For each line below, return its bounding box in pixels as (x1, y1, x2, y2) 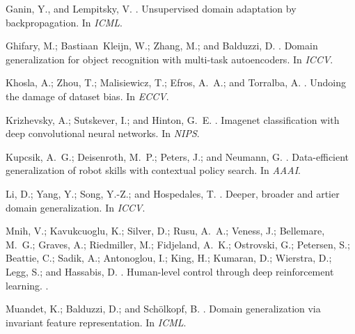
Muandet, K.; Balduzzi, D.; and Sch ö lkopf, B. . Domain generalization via (6, 301, 321, 316)
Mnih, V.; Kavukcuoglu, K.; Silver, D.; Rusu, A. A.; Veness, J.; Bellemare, (6, 223, 325, 238)
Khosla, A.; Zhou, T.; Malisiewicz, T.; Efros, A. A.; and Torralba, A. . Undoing (6, 75, 347, 90)
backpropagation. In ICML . (6, 15, 123, 29)
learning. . (6, 278, 49, 292)
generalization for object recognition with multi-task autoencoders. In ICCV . (6, 51, 333, 66)
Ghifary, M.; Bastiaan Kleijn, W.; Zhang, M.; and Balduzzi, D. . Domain (6, 38, 318, 53)
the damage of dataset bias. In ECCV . (6, 88, 169, 103)
